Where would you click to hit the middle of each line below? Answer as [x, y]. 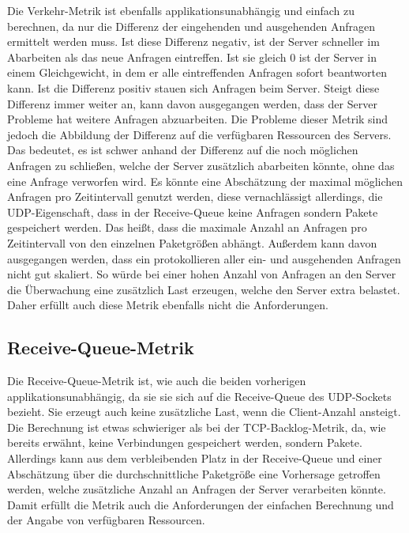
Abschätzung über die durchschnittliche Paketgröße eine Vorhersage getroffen [194, 473]
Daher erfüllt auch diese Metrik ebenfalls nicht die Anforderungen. [168, 305]
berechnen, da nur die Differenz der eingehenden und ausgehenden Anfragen [191, 26]
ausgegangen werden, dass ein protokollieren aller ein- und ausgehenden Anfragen [204, 258]
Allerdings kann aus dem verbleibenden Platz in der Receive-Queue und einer [195, 458]
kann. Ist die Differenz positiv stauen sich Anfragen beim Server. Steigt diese [193, 87]
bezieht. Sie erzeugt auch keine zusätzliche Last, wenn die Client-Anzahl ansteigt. [204, 412]
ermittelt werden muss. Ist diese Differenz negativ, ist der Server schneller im [193, 42]
